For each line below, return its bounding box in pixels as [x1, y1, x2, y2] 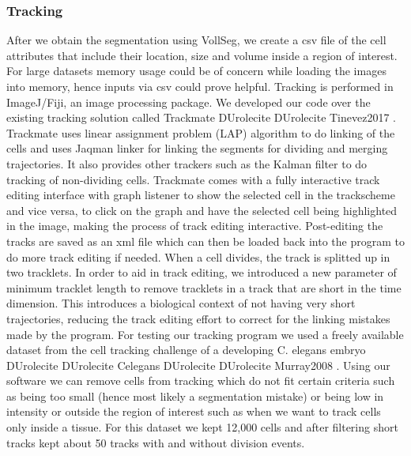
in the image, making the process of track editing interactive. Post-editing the [6, 217, 383, 234]
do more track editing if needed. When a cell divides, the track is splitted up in [6, 248, 390, 265]
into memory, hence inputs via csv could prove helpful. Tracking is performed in [6, 78, 394, 94]
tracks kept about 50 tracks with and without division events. [6, 434, 305, 450]
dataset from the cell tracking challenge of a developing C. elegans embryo [6, 341, 366, 358]
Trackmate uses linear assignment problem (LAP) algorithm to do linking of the [6, 124, 395, 141]
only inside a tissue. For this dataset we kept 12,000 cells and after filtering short [6, 419, 398, 435]
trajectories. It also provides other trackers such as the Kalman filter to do [6, 155, 368, 171]
